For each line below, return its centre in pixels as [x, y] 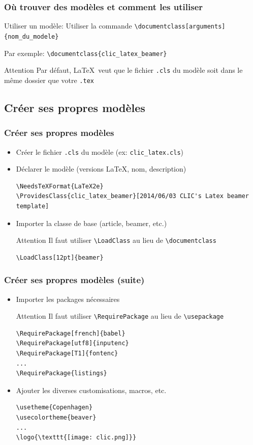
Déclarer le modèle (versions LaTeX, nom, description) [101, 169]
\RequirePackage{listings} [61, 373]
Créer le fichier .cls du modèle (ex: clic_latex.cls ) [100, 151]
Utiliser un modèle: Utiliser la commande [68, 26]
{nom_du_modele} [31, 36]
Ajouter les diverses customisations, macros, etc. [91, 390]
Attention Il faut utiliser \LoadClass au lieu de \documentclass [116, 240]
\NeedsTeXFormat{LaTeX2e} [60, 186]
